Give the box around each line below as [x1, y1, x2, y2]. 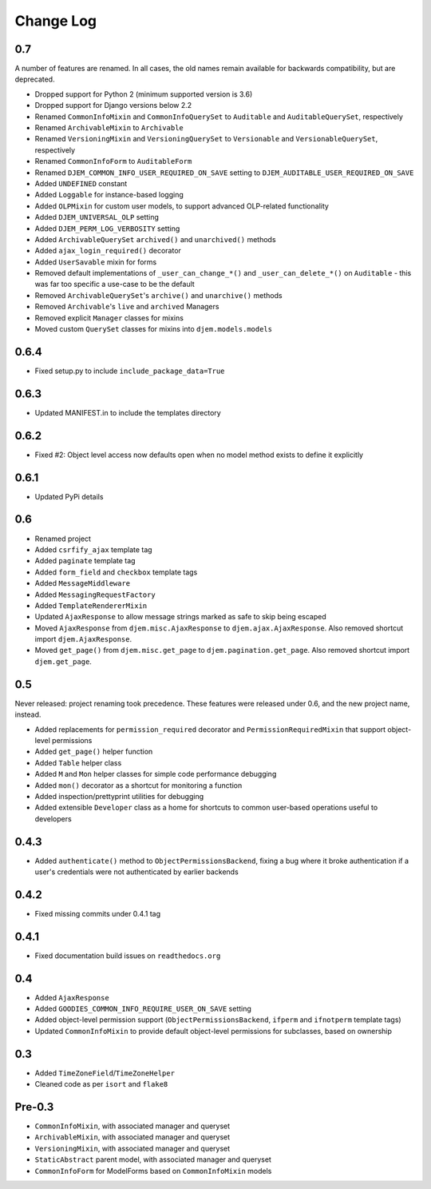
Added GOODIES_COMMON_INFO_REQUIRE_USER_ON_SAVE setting [34, 1004, 251, 1014]
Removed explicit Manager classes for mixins [34, 312, 184, 323]
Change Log [14, 12, 97, 30]
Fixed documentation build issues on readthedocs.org [34, 951, 221, 960]
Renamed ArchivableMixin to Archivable [34, 123, 184, 133]
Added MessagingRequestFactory [34, 590, 156, 599]
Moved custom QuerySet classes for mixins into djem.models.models [34, 324, 273, 334]
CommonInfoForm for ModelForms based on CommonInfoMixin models [34, 1166, 272, 1175]
